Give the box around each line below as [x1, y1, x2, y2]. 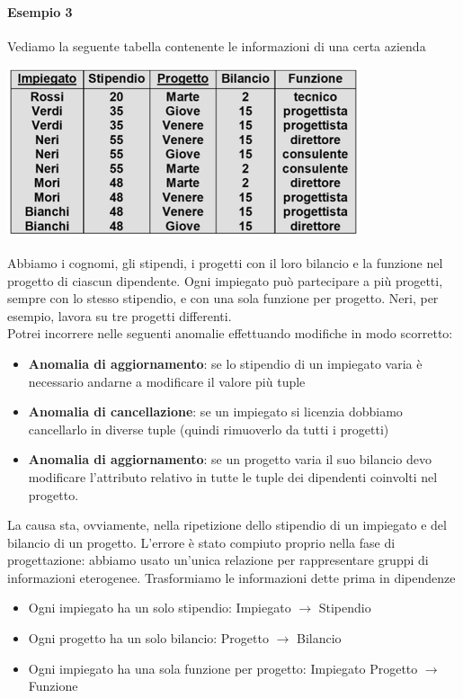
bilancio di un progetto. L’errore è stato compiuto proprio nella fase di [7, 532, 396, 551]
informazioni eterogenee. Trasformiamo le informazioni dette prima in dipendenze [7, 568, 456, 586]
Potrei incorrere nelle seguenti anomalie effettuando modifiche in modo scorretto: [7, 324, 453, 343]
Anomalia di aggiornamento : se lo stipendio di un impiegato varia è [28, 353, 423, 372]
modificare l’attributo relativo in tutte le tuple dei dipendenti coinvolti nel [28, 467, 438, 486]
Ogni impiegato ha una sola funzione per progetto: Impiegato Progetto [28, 658, 418, 677]
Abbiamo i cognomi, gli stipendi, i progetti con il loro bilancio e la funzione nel [7, 253, 443, 272]
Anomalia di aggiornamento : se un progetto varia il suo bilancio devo [28, 450, 432, 469]
